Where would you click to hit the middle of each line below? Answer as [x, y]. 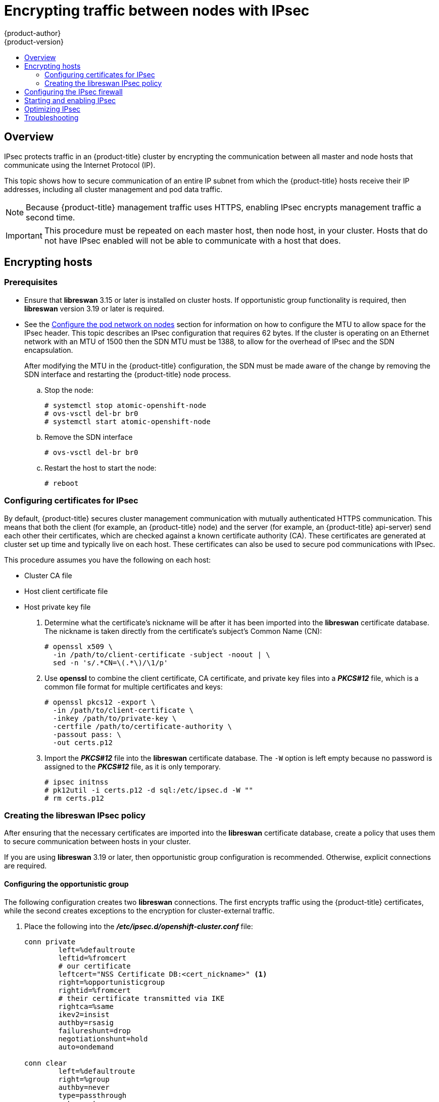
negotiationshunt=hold [103, 1039]
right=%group [84, 1079]
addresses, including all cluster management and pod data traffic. [113, 189]
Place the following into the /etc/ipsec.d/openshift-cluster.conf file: [139, 926]
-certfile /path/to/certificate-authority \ [142, 726]
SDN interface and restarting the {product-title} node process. [128, 374]
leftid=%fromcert [92, 958]
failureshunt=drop [94, 1030]
